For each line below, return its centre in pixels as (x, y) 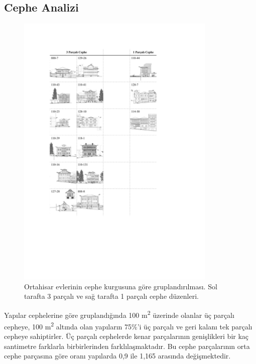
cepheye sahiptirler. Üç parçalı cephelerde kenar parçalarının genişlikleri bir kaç (126, 336)
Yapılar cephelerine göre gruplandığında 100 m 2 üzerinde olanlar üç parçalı (119, 314)
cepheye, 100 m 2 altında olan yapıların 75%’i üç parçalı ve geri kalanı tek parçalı (128, 325)
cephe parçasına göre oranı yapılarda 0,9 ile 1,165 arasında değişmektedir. (117, 356)
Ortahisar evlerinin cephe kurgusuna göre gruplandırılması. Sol (121, 286)
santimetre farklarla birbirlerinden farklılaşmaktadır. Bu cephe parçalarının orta (127, 346)
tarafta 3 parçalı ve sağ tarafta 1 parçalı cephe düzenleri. (111, 296)
